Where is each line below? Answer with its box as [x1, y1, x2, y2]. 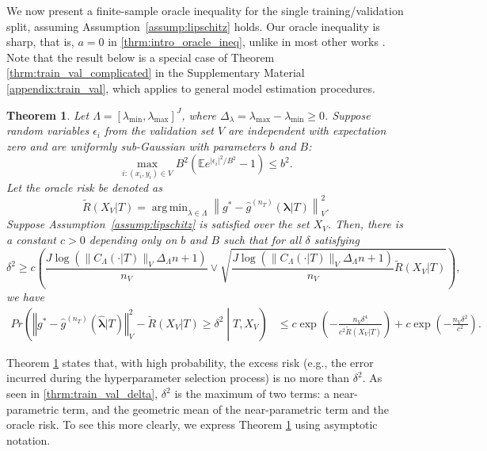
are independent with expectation [228, 122, 386, 139]
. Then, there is [327, 216, 403, 232]
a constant [6, 231, 56, 248]
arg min [151, 201, 188, 213]
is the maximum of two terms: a [174, 385, 330, 402]
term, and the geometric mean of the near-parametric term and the [62, 400, 389, 417]
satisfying [314, 231, 360, 248]
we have [6, 288, 44, 304]
